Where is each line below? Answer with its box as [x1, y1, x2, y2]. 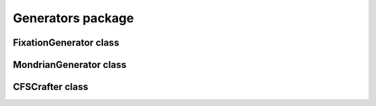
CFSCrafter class [13, 81, 88, 93]
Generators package [13, 10, 134, 26]
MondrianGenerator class [13, 59, 127, 71]
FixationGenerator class [13, 37, 120, 48]
